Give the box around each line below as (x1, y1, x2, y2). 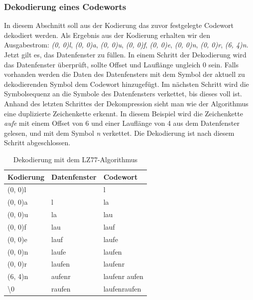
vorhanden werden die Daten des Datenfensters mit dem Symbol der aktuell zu (4, 69, 245, 79)
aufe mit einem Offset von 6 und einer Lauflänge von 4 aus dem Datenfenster (4, 118, 240, 128)
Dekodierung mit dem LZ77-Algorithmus (13, 154, 138, 164)
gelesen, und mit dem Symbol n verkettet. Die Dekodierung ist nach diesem (4, 127, 235, 138)
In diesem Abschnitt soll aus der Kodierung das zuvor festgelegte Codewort (4, 20, 234, 30)
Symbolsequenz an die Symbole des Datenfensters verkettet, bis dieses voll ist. (4, 88, 243, 99)
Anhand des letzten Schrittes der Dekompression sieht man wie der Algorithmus (4, 98, 249, 108)
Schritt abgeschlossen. (4, 137, 71, 148)
